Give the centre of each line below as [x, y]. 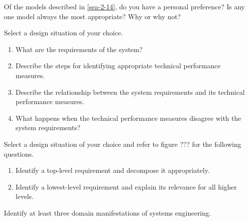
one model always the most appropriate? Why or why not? [92, 16]
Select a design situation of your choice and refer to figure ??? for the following [123, 144]
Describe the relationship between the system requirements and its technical [130, 92]
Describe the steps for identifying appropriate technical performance [118, 66]
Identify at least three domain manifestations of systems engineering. [108, 212]
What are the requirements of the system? [79, 49]
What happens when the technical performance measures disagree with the [128, 118]
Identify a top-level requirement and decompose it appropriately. [112, 170]
